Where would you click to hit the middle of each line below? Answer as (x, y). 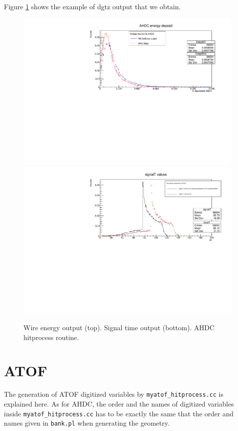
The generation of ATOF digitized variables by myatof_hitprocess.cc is (114, 394)
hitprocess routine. (51, 337)
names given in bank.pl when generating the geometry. (87, 423)
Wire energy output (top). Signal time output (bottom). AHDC (119, 328)
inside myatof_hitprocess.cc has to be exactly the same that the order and (119, 413)
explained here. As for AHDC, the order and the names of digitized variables (119, 404)
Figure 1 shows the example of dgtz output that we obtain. (92, 6)
